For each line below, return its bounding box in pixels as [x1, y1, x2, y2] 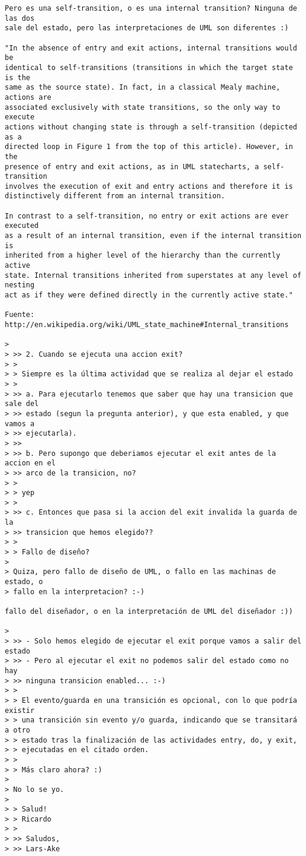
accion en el [5, 459, 56, 468]
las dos [5, 14, 35, 23]
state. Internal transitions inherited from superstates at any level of [5, 271, 302, 280]
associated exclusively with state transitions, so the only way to [5, 103, 281, 112]
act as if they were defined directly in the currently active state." [5, 291, 293, 300]
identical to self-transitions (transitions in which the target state [5, 63, 293, 72]
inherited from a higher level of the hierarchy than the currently [5, 251, 281, 260]
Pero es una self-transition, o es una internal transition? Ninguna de [5, 4, 297, 12]
